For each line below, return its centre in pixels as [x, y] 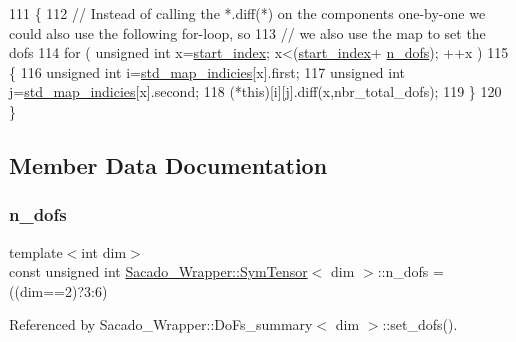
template [36, 251]
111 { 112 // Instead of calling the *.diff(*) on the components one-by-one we [247, 13]
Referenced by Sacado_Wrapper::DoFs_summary [161, 324]
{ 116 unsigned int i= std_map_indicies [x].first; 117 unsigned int [207, 71]
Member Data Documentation [168, 164]
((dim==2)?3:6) [58, 290]
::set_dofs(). [420, 324]
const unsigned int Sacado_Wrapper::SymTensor [158, 271]
